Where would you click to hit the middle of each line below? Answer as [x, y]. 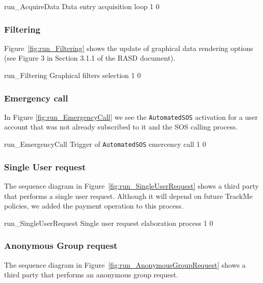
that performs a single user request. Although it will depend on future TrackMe [128, 196]
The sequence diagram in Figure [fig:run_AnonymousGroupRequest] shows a [125, 264]
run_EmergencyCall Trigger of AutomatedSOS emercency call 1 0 [105, 144]
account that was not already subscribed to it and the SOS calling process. [121, 127]
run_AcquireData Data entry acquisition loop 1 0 [82, 6]
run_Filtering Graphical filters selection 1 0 [73, 75]
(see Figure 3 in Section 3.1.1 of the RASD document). [90, 58]
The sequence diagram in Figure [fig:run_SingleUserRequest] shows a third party [131, 185]
